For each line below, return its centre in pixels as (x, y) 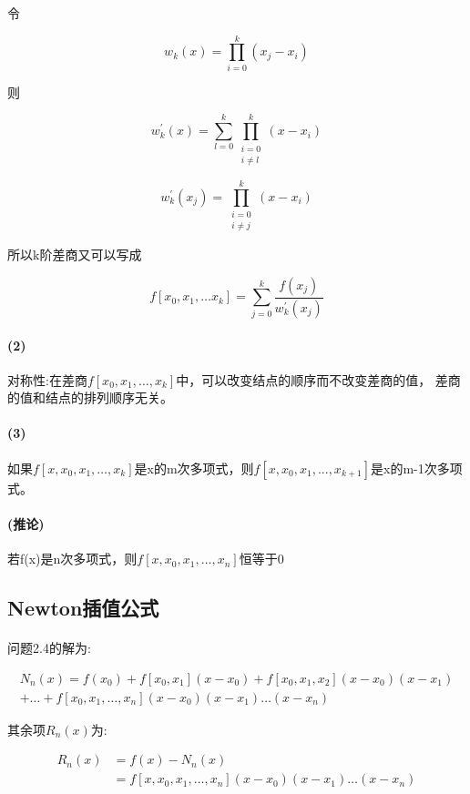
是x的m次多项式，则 (194, 468)
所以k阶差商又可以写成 (75, 254)
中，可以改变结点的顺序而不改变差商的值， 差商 (318, 379)
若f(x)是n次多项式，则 (72, 559)
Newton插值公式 (83, 608)
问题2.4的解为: (49, 648)
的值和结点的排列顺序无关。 (90, 397)
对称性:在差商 (47, 379)
